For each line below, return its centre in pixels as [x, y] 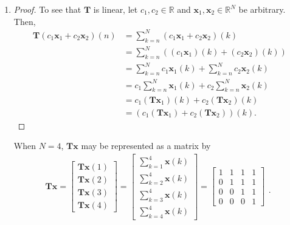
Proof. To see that [47, 9]
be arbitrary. [262, 9]
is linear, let [116, 9]
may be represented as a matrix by [146, 146]
